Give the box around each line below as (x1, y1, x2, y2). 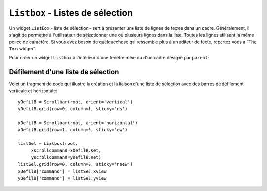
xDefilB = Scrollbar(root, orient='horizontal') (18, 120, 138, 126)
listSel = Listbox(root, (18, 141, 78, 146)
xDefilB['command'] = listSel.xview (18, 168, 107, 174)
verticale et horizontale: (9, 88, 58, 94)
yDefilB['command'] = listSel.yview (18, 176, 107, 181)
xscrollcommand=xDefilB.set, (31, 147, 101, 153)
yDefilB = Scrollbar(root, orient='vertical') (18, 99, 133, 105)
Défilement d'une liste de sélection (9, 67, 119, 76)
